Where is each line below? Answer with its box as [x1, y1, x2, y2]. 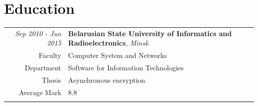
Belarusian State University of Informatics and [68, 28, 232, 38]
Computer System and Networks [68, 50, 167, 60]
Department [24, 62, 62, 73]
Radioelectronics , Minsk [68, 38, 148, 48]
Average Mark [19, 87, 62, 97]
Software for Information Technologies [68, 62, 184, 73]
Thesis [42, 75, 62, 85]
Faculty [38, 50, 62, 60]
